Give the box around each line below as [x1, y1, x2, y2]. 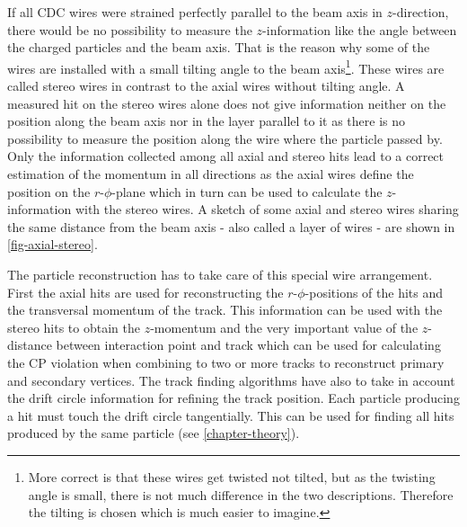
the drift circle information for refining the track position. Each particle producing [7, 389, 460, 407]
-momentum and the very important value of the [150, 317, 419, 336]
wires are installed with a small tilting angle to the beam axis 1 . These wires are [7, 56, 445, 77]
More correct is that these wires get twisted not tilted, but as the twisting [28, 467, 436, 486]
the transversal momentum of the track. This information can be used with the [7, 300, 443, 319]
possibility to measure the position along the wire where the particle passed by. [7, 129, 443, 147]
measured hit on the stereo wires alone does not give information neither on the [7, 94, 446, 112]
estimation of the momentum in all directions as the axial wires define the [7, 165, 414, 183]
